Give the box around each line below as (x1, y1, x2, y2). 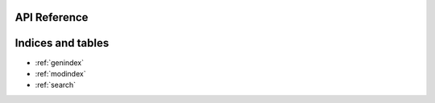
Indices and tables (14, 36, 110, 50)
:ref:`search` (35, 80, 77, 90)
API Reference (14, 10, 89, 24)
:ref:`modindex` (35, 68, 86, 78)
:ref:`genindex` (35, 57, 85, 68)
